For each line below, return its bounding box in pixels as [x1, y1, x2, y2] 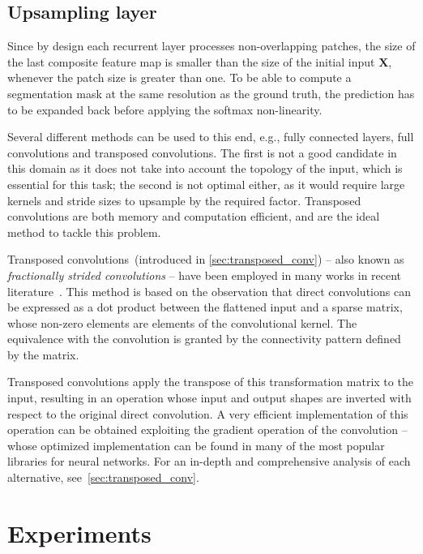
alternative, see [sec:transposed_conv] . [7, 469, 199, 486]
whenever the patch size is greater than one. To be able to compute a [7, 69, 352, 86]
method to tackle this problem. [7, 223, 161, 240]
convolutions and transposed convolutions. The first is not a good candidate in [7, 144, 397, 161]
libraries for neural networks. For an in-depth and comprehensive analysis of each [7, 453, 411, 470]
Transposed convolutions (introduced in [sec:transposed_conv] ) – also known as [7, 251, 404, 268]
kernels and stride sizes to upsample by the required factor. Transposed [7, 191, 361, 208]
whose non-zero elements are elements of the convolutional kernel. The [7, 314, 357, 331]
